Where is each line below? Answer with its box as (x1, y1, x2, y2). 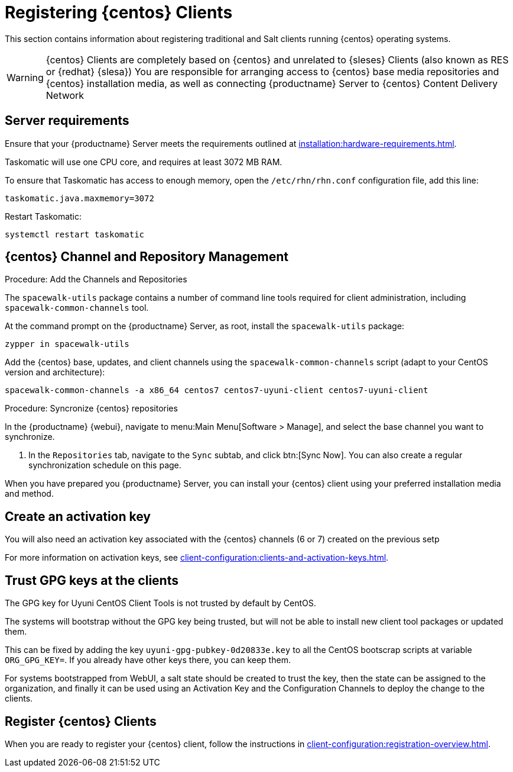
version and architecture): (5, 367, 105, 378)
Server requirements (5, 113, 129, 128)
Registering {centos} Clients (5, 2, 233, 22)
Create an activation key (5, 509, 151, 524)
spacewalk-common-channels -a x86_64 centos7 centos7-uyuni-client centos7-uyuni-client (5, 385, 428, 395)
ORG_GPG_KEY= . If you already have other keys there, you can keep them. (5, 655, 291, 665)
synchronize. (5, 432, 55, 442)
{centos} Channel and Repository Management (5, 249, 288, 265)
